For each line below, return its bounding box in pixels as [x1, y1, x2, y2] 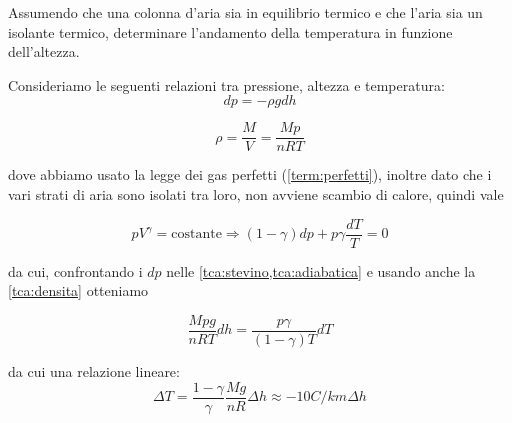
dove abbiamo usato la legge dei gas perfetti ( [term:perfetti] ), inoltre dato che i [8, 164, 492, 185]
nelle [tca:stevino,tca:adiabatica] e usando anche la [166, 260, 476, 281]
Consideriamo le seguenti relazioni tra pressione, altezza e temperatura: [8, 74, 445, 95]
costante [171, 227, 222, 242]
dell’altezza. [8, 41, 80, 62]
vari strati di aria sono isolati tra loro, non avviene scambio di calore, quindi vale [8, 184, 504, 205]
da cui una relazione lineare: [8, 360, 180, 381]
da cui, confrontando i [8, 260, 143, 281]
